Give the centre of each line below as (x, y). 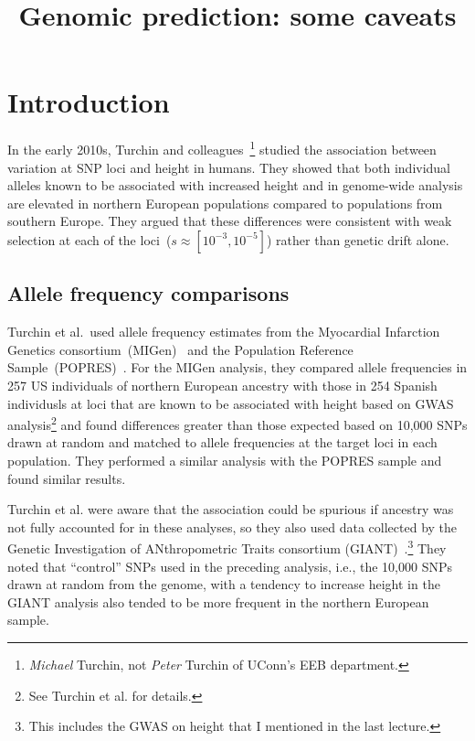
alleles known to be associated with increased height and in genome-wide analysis (235, 185)
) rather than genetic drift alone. (358, 239)
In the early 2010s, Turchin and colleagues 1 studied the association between (222, 148)
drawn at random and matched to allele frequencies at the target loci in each (222, 442)
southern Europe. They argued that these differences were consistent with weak (230, 221)
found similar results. (67, 478)
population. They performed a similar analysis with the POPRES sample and (225, 460)
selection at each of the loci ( (90, 239)
